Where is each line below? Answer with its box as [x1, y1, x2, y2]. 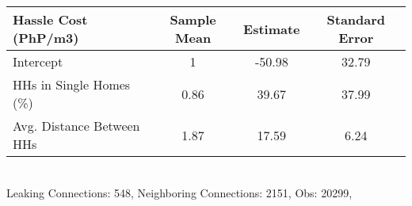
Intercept [13, 52, 63, 71]
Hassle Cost [13, 10, 88, 29]
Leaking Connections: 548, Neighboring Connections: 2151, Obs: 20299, [6, 184, 353, 200]
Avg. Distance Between [13, 116, 140, 135]
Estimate [243, 19, 300, 38]
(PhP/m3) [13, 29, 79, 47]
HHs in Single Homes [13, 75, 131, 93]
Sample [170, 10, 216, 29]
